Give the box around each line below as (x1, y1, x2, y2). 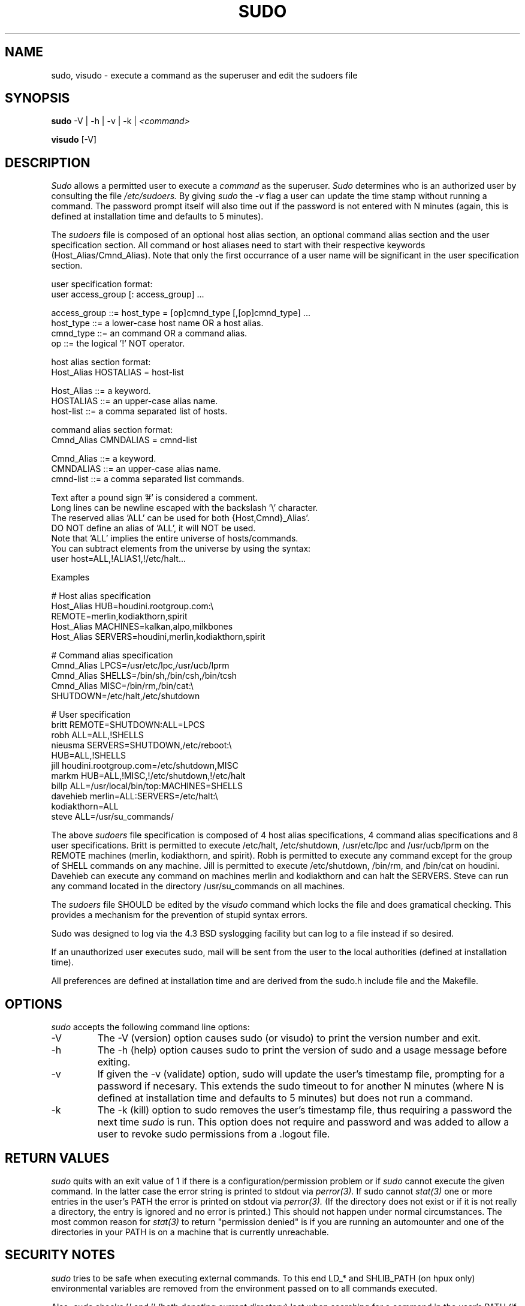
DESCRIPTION (5, 155, 90, 170)
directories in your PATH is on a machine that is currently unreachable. (51, 1226, 329, 1237)
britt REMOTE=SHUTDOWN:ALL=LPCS (51, 720, 205, 730)
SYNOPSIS (5, 91, 70, 106)
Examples (51, 572, 90, 583)
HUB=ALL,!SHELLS (51, 750, 126, 761)
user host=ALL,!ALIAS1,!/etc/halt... (51, 553, 186, 564)
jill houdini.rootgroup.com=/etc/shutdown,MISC (51, 760, 239, 771)
